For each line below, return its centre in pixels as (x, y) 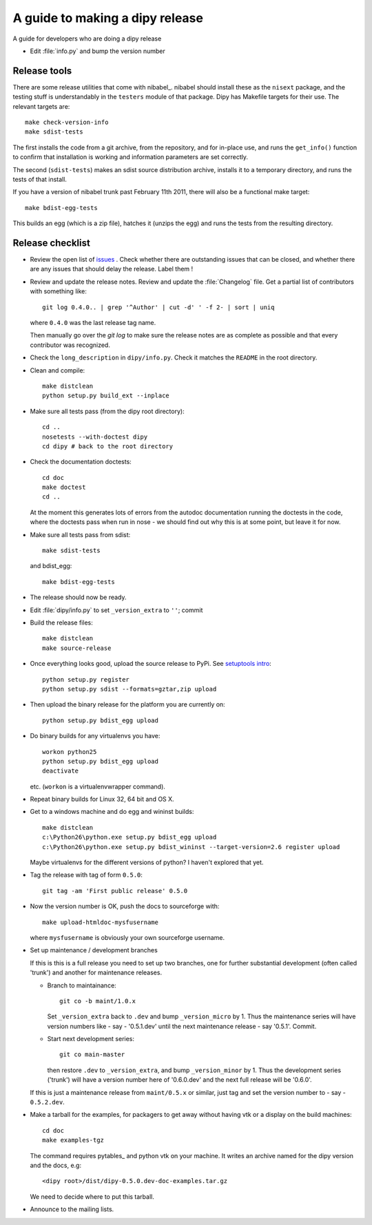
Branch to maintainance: (82, 985)
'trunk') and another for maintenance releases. (96, 973)
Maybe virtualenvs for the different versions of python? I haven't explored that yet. (147, 862)
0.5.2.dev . (47, 1102)
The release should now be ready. (78, 597)
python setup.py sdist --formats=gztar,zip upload (130, 689)
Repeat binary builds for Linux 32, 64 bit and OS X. (102, 799)
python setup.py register (86, 679)
